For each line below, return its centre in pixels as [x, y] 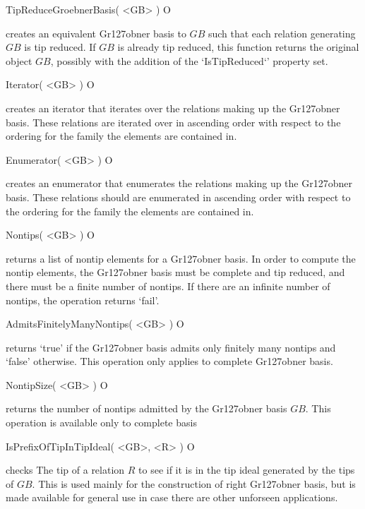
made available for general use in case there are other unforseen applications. [172, 497]
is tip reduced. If [60, 47]
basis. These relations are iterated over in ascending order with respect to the [173, 122]
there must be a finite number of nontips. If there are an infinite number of [168, 286]
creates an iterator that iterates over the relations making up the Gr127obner [173, 108]
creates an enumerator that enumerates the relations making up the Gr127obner [179, 183]
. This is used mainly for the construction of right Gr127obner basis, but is [194, 483]
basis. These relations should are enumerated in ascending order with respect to [178, 197]
